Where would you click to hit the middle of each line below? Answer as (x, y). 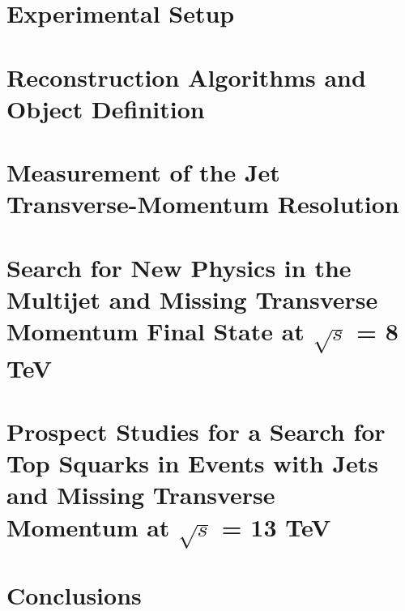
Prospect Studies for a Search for (196, 431)
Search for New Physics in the (179, 267)
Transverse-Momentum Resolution (203, 204)
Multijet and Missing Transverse (192, 299)
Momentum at (88, 526)
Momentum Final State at (156, 331)
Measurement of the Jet (143, 172)
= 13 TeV (276, 526)
